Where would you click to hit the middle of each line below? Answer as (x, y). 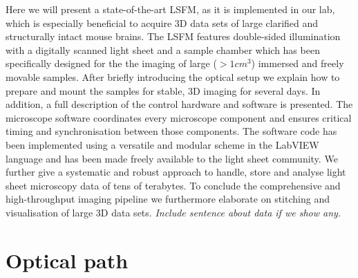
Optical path (67, 260)
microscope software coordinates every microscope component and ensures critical (179, 117)
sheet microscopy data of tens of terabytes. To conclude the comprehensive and (173, 185)
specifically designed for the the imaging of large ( (111, 63)
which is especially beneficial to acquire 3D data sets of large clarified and (162, 22)
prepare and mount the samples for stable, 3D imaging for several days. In (163, 90)
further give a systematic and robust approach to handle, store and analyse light (176, 172)
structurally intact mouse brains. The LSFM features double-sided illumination (173, 36)
